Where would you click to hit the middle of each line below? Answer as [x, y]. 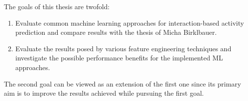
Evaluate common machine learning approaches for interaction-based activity [130, 22]
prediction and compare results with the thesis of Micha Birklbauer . [116, 32]
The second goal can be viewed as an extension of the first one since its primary [123, 83]
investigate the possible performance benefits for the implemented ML [119, 58]
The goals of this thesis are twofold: [57, 6]
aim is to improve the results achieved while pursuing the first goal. [104, 93]
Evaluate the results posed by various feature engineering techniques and [123, 48]
